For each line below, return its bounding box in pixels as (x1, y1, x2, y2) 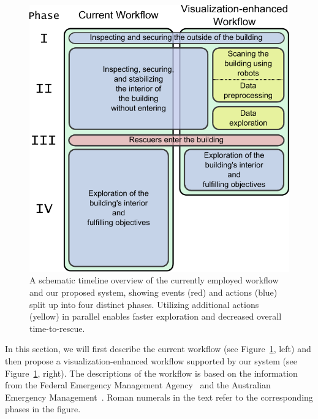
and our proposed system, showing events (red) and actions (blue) (29, 285, 278, 298)
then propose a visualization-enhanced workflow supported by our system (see (5, 354, 298, 367)
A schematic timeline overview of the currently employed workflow (29, 274, 279, 286)
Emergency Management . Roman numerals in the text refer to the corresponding (5, 390, 313, 403)
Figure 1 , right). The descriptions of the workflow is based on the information (5, 366, 298, 379)
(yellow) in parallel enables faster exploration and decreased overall (29, 310, 282, 323)
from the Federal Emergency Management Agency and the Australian (5, 379, 271, 391)
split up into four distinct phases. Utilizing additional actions (29, 298, 259, 310)
